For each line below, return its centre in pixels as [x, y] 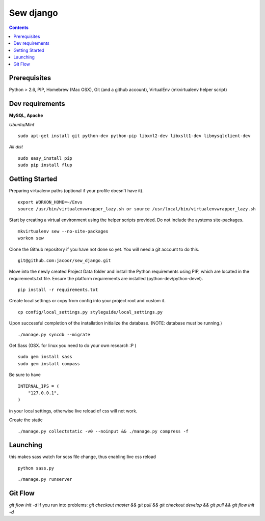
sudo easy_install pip [45, 158]
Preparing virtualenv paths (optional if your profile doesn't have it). [76, 191]
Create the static [26, 420]
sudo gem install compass [49, 363]
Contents [19, 28]
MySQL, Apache [26, 116]
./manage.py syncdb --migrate [54, 334]
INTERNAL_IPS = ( [39, 386]
